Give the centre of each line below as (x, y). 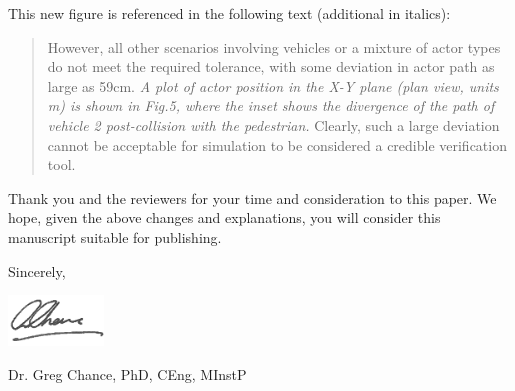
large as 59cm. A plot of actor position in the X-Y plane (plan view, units (273, 85)
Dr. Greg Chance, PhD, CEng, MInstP (127, 374)
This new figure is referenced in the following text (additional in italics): (229, 13)
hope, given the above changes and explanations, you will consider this (224, 217)
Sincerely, (37, 270)
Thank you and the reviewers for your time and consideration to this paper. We (252, 197)
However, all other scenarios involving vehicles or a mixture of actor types (274, 46)
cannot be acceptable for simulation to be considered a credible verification (277, 144)
